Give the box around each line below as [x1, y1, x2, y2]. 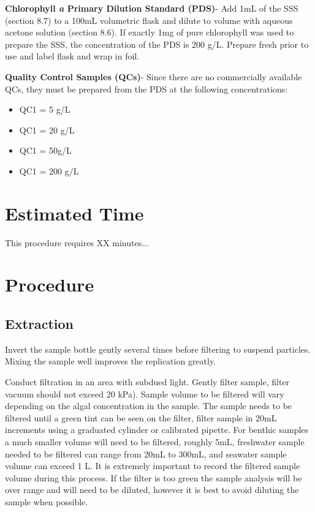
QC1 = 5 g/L [19, 103, 70, 116]
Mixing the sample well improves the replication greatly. [5, 355, 216, 367]
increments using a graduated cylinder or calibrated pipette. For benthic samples [5, 423, 309, 436]
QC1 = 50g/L [19, 144, 72, 157]
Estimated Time [5, 200, 144, 225]
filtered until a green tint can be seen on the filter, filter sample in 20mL [5, 411, 277, 424]
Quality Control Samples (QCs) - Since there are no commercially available [5, 70, 302, 83]
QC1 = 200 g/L [19, 164, 79, 177]
